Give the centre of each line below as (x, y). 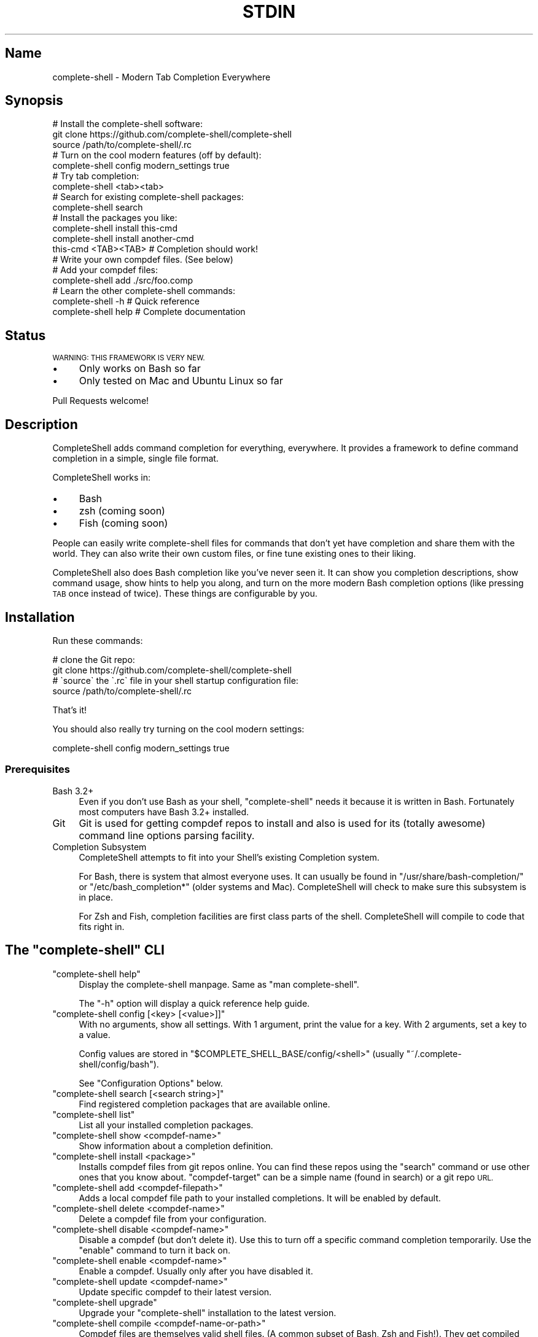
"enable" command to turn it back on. (155, 1250)
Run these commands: (98, 640)
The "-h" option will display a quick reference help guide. (194, 1003)
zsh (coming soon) (122, 511)
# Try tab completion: (96, 176)
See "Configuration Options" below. (151, 1083)
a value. (95, 1034)
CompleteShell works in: (101, 478)
